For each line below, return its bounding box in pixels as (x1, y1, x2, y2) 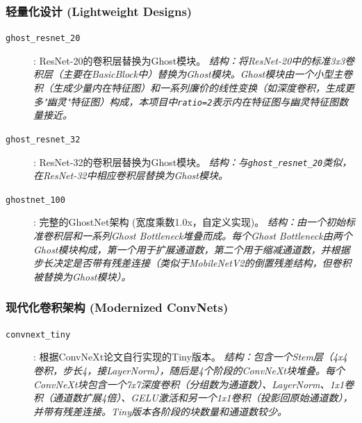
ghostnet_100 (6, 194, 65, 205)
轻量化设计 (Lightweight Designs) (6, 2, 192, 19)
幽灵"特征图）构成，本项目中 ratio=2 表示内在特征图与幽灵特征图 (47, 94, 339, 108)
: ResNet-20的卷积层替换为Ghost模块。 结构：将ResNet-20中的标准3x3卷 (33, 53, 355, 67)
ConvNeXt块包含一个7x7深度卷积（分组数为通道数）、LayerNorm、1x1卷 (33, 376, 354, 391)
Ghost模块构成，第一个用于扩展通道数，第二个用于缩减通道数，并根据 (33, 242, 350, 256)
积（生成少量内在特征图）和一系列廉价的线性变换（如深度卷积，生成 (33, 81, 345, 95)
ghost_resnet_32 (6, 134, 81, 144)
